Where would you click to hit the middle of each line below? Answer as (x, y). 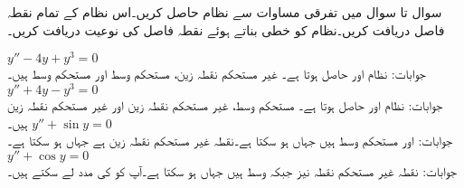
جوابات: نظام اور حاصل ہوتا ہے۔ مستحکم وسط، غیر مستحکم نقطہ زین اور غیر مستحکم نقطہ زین (225, 104)
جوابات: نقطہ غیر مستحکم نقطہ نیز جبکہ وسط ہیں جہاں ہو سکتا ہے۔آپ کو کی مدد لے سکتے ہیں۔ (232, 170)
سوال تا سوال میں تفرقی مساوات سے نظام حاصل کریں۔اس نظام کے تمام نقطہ (225, 12)
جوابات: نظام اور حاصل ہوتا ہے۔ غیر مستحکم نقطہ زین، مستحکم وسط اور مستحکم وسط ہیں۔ (217, 74)
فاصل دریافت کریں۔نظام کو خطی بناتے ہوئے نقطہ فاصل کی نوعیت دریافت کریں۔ (226, 29)
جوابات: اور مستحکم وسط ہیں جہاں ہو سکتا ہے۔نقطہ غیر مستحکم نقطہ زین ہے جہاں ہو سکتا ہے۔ (230, 141)
